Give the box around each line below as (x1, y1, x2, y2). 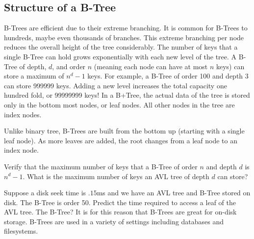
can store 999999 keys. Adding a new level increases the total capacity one (4, 80, 227, 90)
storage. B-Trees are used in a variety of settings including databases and (4, 216, 224, 226)
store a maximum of (4, 71, 64, 81)
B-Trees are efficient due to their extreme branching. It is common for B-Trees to (4, 23, 248, 33)
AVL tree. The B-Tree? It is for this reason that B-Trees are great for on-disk (4, 207, 237, 217)
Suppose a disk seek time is (4, 187, 86, 198)
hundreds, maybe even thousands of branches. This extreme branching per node (4, 32, 244, 42)
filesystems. (4, 226, 38, 236)
